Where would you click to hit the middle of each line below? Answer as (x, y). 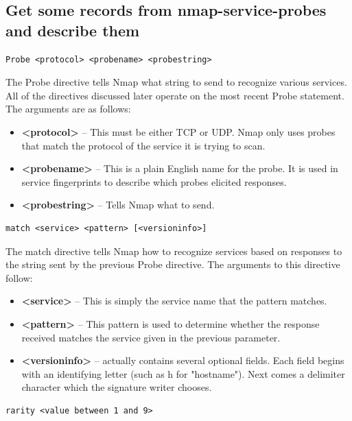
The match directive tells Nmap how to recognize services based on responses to (174, 251)
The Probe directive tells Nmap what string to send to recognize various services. (176, 82)
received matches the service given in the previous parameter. (151, 337)
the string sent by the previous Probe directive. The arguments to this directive (173, 264)
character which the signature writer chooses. (117, 387)
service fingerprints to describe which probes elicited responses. (154, 181)
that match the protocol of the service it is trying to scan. (143, 145)
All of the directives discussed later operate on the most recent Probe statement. (175, 95)
